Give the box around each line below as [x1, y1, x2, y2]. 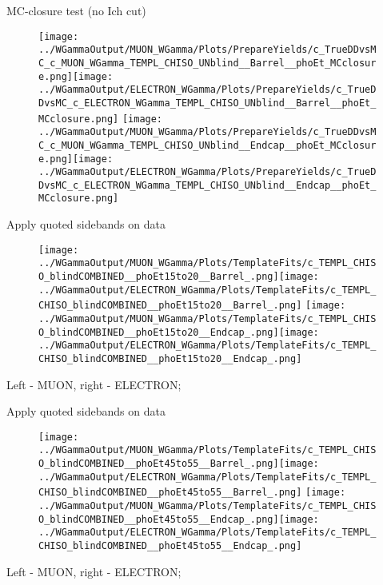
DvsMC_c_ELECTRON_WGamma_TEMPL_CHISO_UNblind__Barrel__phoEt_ [38, 97, 377, 109]
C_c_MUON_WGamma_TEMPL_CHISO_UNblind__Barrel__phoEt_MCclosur [38, 57, 377, 69]
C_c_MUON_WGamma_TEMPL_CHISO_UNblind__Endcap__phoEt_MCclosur [38, 139, 377, 151]
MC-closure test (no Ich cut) [6, 2, 146, 18]
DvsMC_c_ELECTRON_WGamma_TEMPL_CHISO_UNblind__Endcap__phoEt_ [38, 179, 377, 191]
